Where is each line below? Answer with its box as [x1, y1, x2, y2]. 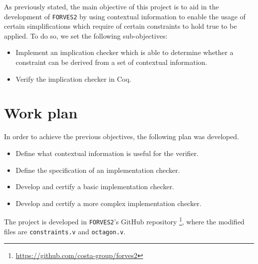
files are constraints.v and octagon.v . [4, 226, 126, 236]
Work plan [4, 103, 78, 123]
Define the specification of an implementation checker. [15, 164, 180, 175]
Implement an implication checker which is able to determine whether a [15, 47, 234, 57]
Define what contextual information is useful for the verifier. [15, 148, 199, 158]
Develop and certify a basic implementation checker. [15, 181, 175, 192]
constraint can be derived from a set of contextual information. [15, 57, 207, 67]
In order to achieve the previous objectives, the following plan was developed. [4, 131, 239, 142]
